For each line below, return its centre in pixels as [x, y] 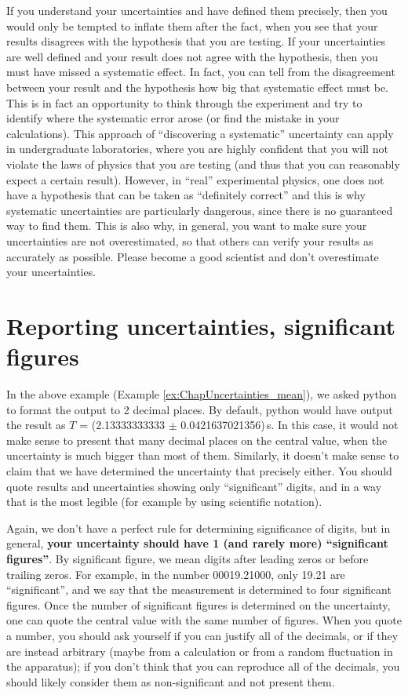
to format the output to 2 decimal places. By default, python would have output [200, 409]
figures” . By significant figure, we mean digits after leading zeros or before [188, 558]
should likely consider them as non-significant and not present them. [171, 681]
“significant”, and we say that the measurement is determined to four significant [199, 589]
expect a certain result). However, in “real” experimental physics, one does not [195, 179]
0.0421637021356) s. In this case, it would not [290, 425]
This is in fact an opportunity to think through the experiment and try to [184, 102]
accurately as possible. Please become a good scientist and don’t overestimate [193, 256]
